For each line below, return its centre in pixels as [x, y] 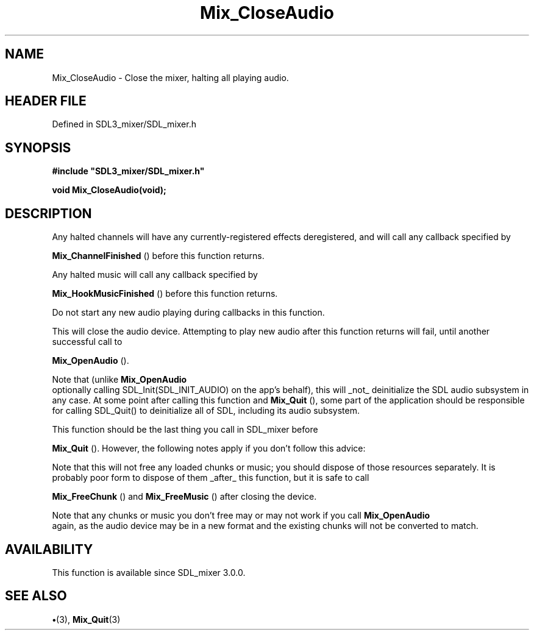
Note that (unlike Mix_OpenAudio [119, 380]
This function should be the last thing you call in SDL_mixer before [185, 430]
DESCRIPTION [48, 213]
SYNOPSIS [38, 147]
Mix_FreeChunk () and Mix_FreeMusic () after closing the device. [184, 497]
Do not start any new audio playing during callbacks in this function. [188, 313]
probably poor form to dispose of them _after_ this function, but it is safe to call [211, 478]
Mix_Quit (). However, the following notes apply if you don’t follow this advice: [209, 449]
